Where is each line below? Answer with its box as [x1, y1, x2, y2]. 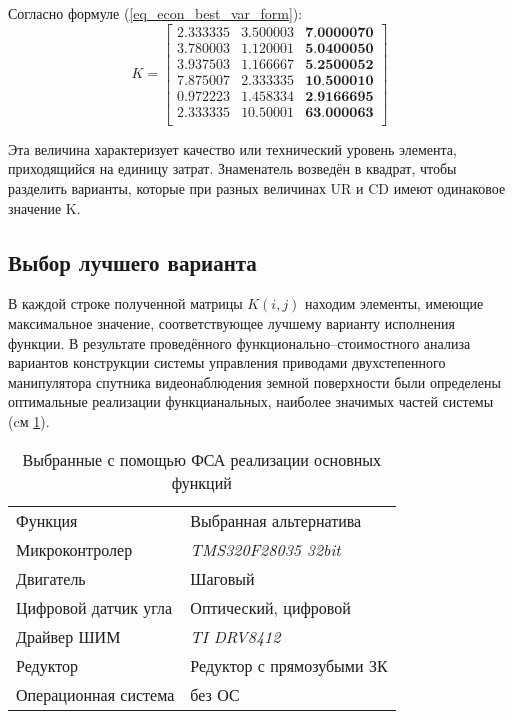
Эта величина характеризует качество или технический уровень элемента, [8, 138, 457, 159]
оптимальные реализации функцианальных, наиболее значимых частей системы [8, 391, 494, 412]
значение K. [8, 197, 81, 218]
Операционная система [16, 682, 175, 706]
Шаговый [190, 566, 255, 590]
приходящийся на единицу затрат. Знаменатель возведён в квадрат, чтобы [8, 158, 457, 179]
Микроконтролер [16, 537, 133, 561]
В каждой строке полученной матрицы [8, 293, 243, 314]
